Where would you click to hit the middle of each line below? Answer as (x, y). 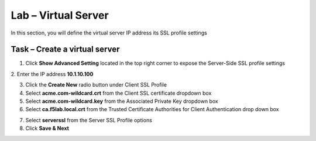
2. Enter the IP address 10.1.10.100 (52, 74)
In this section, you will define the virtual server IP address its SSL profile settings (109, 33)
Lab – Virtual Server (60, 15)
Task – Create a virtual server (65, 49)
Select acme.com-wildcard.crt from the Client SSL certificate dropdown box (118, 93)
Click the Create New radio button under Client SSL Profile (96, 85)
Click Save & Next (47, 128)
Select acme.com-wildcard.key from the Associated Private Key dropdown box (122, 101)
